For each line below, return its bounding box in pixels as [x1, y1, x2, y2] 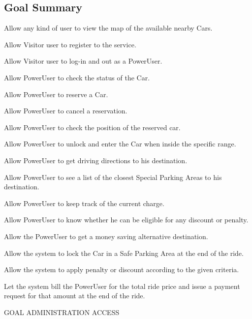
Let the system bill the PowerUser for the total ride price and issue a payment [4, 281, 240, 291]
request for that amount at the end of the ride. [4, 290, 145, 301]
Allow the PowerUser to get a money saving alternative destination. [4, 231, 208, 241]
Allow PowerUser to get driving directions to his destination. [4, 155, 188, 165]
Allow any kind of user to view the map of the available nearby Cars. [4, 23, 213, 33]
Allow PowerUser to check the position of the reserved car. [4, 122, 181, 132]
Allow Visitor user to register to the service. [4, 39, 136, 49]
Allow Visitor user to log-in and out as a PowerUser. [4, 56, 162, 66]
